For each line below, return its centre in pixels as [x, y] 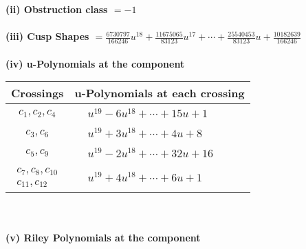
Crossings [37, 93]
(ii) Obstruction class [57, 9]
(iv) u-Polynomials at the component [95, 63]
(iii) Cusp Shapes [47, 36]
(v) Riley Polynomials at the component [103, 238]
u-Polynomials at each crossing [160, 93]
